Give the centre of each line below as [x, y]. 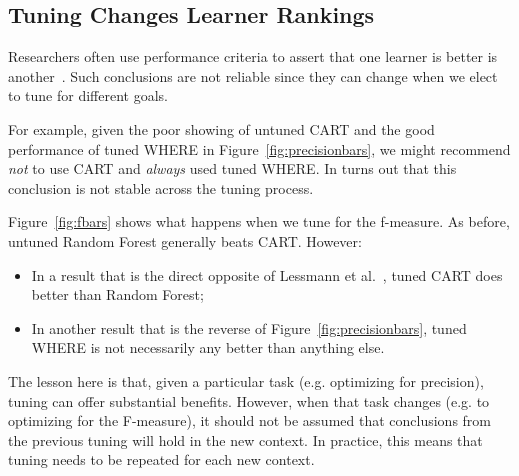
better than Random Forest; [117, 294]
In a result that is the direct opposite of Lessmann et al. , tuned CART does [267, 274]
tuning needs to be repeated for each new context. [161, 459]
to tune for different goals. [88, 95]
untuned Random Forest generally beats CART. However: [185, 240]
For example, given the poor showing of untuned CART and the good [221, 128]
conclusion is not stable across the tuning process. [161, 187]
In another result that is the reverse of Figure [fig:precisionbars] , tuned [249, 327]
